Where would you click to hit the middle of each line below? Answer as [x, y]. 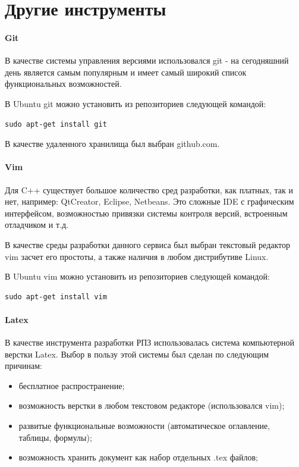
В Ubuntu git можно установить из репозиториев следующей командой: [136, 103]
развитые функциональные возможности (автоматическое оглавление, [144, 426]
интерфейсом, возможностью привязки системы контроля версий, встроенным [146, 213]
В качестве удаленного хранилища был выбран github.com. [112, 144]
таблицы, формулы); [55, 437]
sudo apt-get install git [56, 124]
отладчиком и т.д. [37, 225]
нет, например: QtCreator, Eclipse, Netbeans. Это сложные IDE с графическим [149, 201]
